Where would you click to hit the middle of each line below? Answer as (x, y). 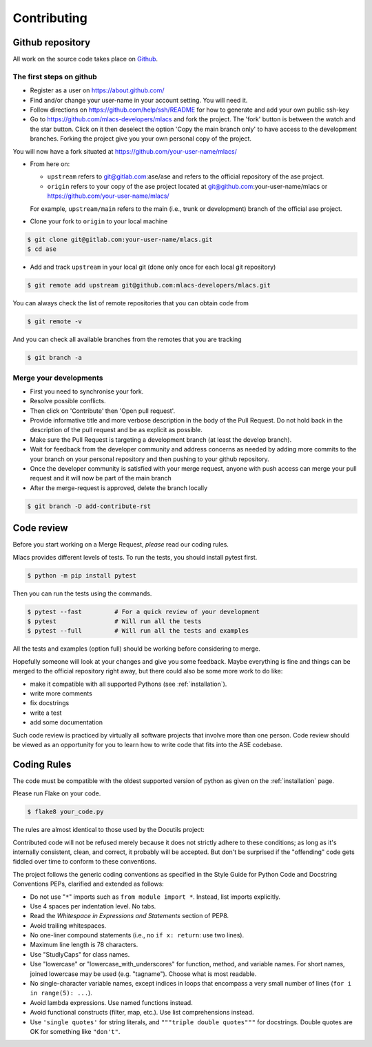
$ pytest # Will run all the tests (115, 621)
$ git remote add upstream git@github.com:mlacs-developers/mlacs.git (149, 285)
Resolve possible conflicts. (68, 401)
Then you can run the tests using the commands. (82, 593)
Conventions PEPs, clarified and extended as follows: (89, 884)
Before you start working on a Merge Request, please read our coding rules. (121, 545)
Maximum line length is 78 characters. (84, 945)
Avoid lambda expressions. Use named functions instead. (111, 1002)
